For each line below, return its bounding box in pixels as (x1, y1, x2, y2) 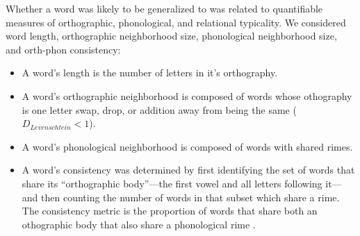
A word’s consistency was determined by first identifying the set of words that (22, 162, 355, 177)
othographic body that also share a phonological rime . (22, 217, 256, 231)
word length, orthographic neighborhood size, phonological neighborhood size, (6, 28, 337, 43)
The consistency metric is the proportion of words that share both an (22, 203, 318, 218)
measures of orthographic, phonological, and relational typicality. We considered (6, 15, 346, 29)
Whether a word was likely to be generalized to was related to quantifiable (6, 1, 323, 15)
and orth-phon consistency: (6, 42, 121, 56)
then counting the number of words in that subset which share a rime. (41, 189, 340, 204)
